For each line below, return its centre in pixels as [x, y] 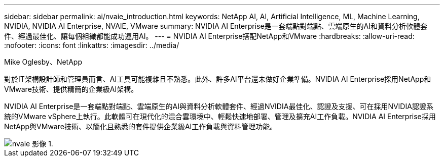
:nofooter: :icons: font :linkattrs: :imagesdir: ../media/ [92, 45]
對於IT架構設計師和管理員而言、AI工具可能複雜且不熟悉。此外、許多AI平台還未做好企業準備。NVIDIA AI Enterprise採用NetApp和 [218, 79]
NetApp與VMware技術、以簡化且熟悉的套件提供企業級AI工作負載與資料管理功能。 [141, 126]
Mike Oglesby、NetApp [43, 62]
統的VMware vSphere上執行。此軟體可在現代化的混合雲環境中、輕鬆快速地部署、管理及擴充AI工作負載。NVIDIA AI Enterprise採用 [220, 116]
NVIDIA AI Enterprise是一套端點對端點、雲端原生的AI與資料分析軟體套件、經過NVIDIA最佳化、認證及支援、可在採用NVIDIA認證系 [219, 106]
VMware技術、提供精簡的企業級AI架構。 [71, 89]
